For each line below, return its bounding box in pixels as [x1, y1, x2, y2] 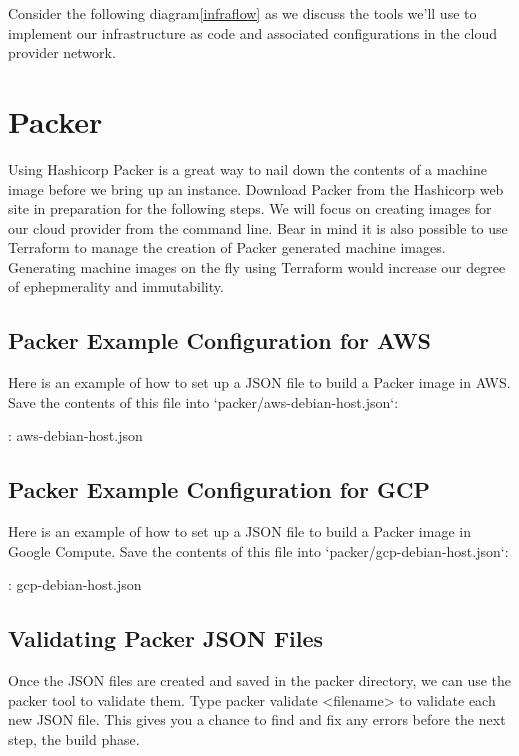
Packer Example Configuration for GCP [8, 474, 431, 505]
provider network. [8, 42, 116, 63]
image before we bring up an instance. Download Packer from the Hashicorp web [8, 178, 504, 199]
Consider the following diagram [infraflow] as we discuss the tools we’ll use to [8, 3, 477, 23]
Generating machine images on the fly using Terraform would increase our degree [8, 256, 506, 277]
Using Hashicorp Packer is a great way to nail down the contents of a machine [8, 158, 487, 179]
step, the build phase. [8, 729, 140, 750]
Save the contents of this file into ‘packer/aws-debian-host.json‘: [8, 391, 399, 412]
